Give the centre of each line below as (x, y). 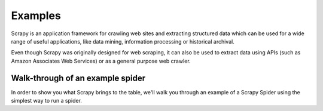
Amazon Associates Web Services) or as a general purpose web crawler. (101, 61)
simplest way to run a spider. (46, 101)
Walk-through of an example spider (78, 78)
